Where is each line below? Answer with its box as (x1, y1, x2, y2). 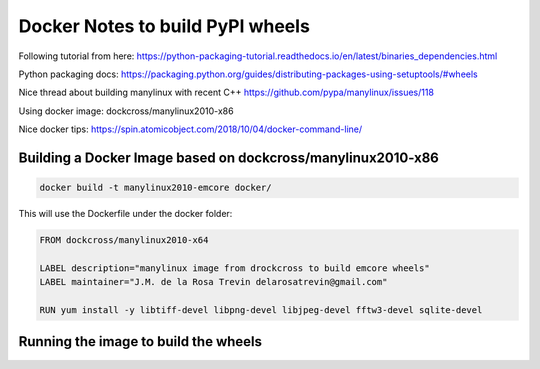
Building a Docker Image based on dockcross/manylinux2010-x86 (18, 149, 439, 166)
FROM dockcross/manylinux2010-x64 (39, 235, 209, 246)
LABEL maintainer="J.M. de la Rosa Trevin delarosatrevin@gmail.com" (39, 276, 388, 288)
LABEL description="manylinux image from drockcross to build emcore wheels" (39, 262, 430, 274)
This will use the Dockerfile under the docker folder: (18, 208, 233, 220)
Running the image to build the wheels (18, 333, 263, 350)
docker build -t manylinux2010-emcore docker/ (39, 182, 272, 194)
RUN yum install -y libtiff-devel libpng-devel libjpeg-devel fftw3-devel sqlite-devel (39, 305, 483, 316)
